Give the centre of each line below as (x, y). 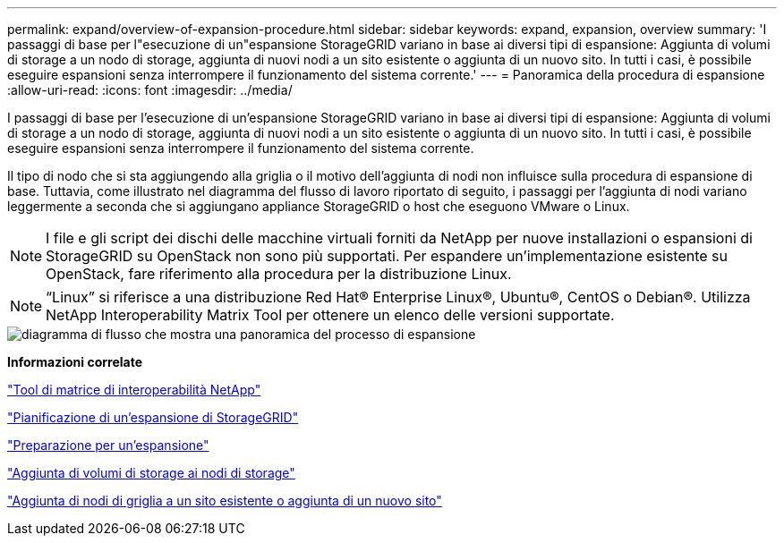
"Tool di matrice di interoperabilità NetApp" (134, 390)
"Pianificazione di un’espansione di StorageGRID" (153, 417)
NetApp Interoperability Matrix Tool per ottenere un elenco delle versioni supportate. (330, 315)
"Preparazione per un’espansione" (108, 445)
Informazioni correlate (75, 362)
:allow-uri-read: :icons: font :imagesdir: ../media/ (150, 90)
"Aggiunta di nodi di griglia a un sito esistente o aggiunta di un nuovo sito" (225, 501)
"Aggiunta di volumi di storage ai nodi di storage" (151, 473)
